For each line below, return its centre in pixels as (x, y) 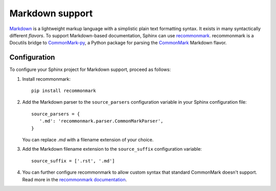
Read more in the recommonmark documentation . (75, 179)
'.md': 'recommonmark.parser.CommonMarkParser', (101, 121)
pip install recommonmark (64, 91)
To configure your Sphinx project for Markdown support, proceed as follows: (90, 69)
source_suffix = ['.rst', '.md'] (73, 161)
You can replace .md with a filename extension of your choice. (88, 139)
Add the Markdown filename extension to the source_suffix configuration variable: (112, 149)
